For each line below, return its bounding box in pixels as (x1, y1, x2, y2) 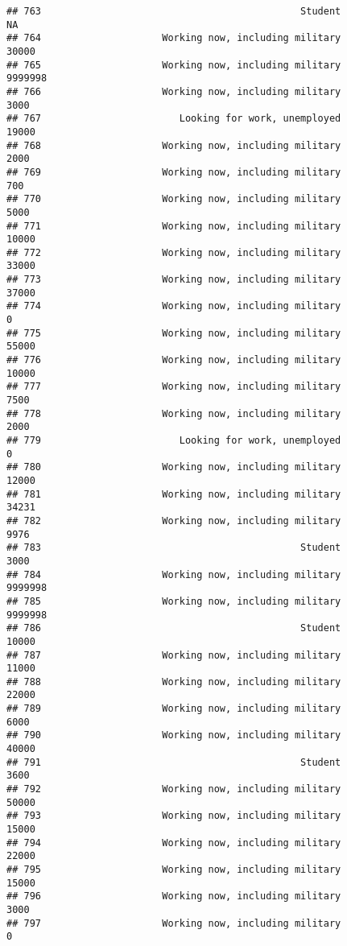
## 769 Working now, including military (6, 166, 341, 178)
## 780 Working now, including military (6, 461, 341, 473)
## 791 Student (6, 756, 341, 768)
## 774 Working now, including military (6, 300, 341, 312)
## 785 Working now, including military (6, 595, 341, 607)
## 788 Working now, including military (6, 675, 341, 688)
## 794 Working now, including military (6, 837, 341, 849)
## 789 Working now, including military (6, 703, 341, 715)
